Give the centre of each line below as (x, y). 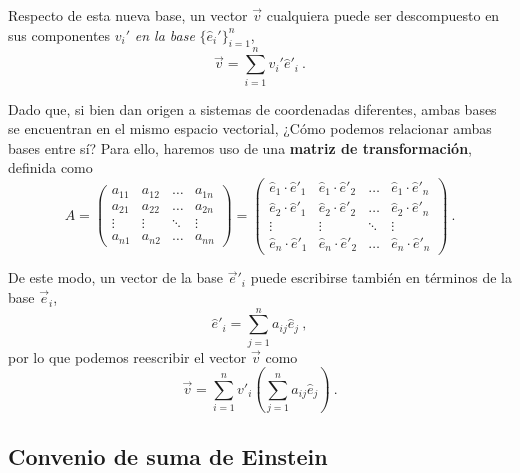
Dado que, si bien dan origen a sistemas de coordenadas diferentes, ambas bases (252, 108)
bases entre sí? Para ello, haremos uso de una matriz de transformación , (240, 147)
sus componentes (59, 34)
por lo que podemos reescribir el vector (127, 356)
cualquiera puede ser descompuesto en (383, 15)
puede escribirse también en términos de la (381, 277)
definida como (50, 167)
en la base (164, 34)
